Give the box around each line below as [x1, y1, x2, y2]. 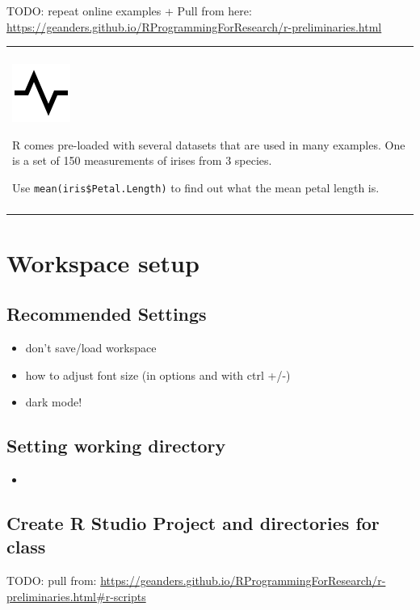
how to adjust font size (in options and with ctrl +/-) [25, 366, 291, 383]
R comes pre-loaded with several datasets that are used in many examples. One [12, 136, 405, 153]
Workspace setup [6, 246, 199, 279]
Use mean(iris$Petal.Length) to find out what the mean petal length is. [12, 179, 380, 196]
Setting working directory [6, 433, 226, 458]
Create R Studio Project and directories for [6, 510, 380, 535]
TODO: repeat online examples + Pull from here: [6, 2, 252, 19]
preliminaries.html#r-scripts [6, 587, 146, 604]
